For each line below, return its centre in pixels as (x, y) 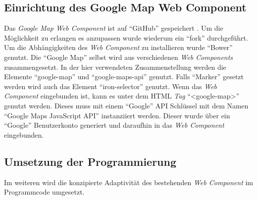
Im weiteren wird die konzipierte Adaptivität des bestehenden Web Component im (129, 182)
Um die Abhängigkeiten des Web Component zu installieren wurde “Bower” (118, 47)
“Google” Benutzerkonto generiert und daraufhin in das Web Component (114, 125)
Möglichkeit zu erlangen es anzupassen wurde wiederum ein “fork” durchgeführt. (126, 37)
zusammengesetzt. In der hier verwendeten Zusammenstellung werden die (115, 67)
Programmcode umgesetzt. (44, 192)
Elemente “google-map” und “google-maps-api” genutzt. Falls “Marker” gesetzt (124, 76)
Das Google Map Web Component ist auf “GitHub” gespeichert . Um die (114, 28)
